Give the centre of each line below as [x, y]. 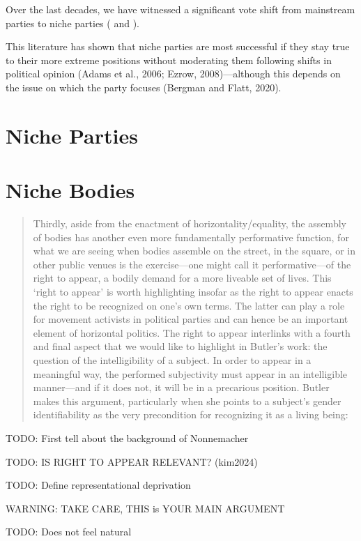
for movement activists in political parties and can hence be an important [191, 319]
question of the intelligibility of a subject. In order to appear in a [172, 360]
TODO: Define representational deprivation [98, 485]
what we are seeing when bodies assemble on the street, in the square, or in [194, 251]
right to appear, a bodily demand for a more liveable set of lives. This [182, 278]
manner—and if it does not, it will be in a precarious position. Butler [181, 387]
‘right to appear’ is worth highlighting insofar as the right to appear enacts [193, 292]
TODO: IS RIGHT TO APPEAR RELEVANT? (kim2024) [132, 461]
